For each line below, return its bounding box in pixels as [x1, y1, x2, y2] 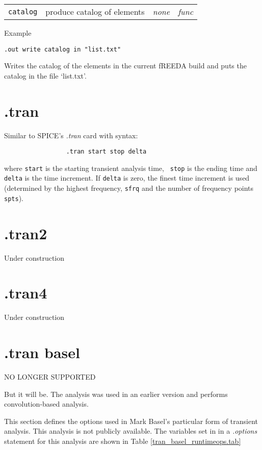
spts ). [4, 192, 23, 203]
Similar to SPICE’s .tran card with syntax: [4, 130, 138, 140]
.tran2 [4, 222, 47, 243]
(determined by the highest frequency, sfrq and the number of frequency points [4, 183, 254, 193]
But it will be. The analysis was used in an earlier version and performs [4, 388, 228, 399]
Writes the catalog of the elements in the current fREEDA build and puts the [4, 60, 247, 71]
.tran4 [4, 282, 47, 303]
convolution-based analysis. [4, 398, 89, 409]
